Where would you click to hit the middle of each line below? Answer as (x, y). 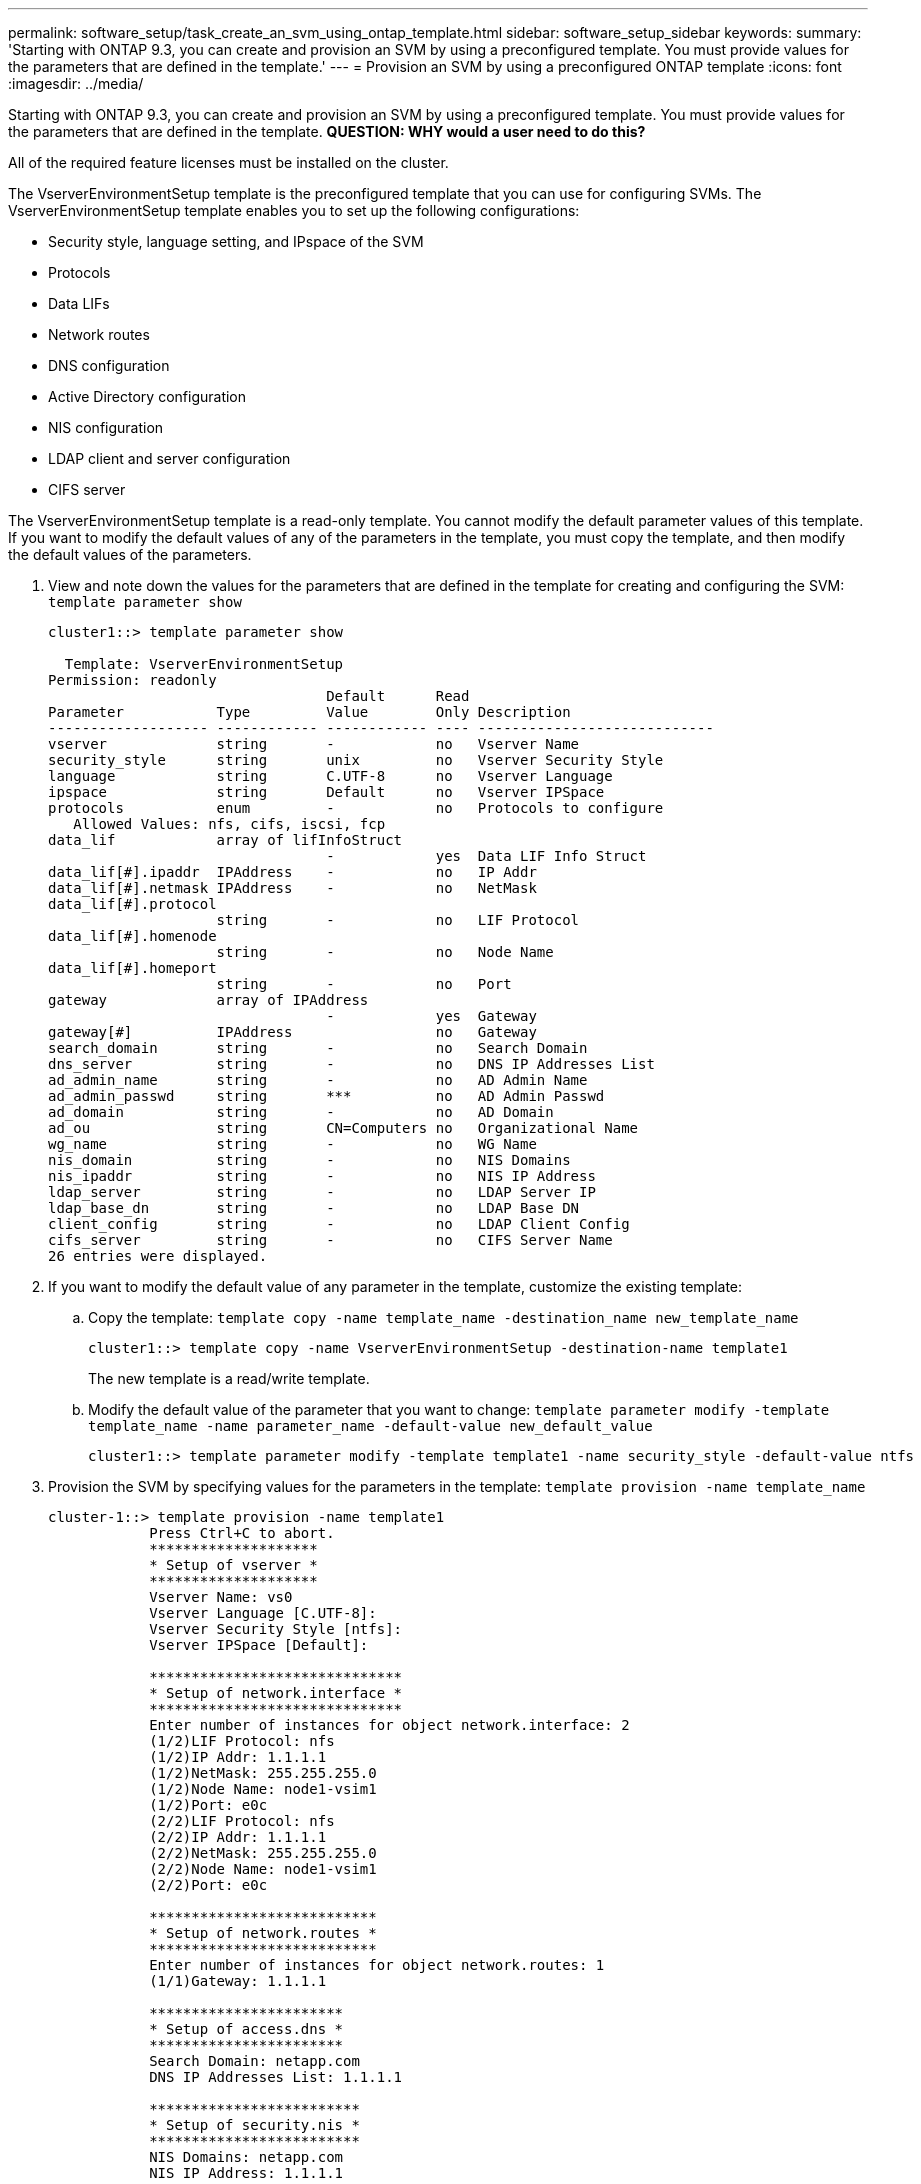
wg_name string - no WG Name (292, 1144)
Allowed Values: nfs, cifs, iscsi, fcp (229, 824)
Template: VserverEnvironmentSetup (204, 664)
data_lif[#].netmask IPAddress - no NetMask (292, 888)
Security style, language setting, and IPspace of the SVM (236, 241)
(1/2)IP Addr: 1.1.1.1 (238, 1757)
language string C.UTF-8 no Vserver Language (330, 776)
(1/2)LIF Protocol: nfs (242, 1741)
